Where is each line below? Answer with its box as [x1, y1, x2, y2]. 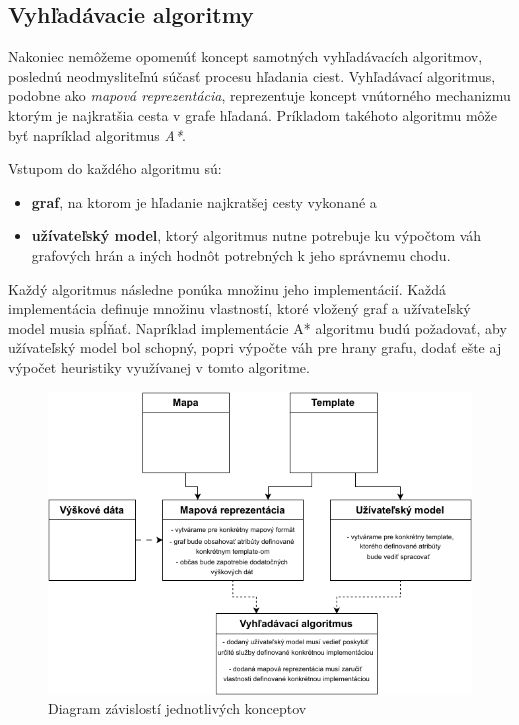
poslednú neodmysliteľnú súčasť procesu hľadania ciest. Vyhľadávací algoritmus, [8, 65, 496, 86]
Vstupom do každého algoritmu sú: [8, 158, 222, 179]
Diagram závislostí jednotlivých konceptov [48, 698, 307, 719]
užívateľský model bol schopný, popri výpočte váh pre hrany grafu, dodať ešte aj [8, 337, 502, 358]
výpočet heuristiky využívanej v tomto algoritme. [8, 356, 310, 377]
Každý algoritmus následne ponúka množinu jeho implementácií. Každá [8, 278, 447, 299]
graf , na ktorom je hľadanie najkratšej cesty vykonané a [31, 191, 377, 212]
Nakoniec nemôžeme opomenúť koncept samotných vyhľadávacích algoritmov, [8, 46, 483, 67]
